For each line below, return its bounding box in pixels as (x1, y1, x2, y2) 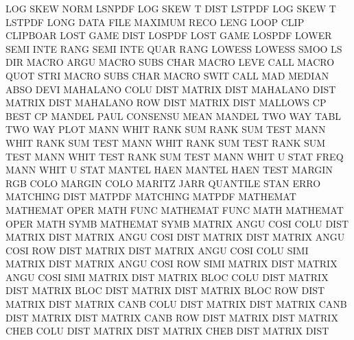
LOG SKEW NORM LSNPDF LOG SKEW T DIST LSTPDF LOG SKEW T (5, 1, 336, 15)
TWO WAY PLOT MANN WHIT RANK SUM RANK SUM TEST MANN (5, 122, 326, 136)
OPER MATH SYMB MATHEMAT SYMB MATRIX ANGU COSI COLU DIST (5, 216, 349, 230)
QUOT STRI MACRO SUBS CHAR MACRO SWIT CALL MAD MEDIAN (5, 68, 329, 82)
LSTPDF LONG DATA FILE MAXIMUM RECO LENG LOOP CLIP (5, 14, 305, 29)
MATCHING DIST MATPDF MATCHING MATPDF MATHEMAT (5, 189, 296, 204)
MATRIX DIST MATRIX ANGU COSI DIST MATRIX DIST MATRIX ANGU (5, 230, 345, 244)
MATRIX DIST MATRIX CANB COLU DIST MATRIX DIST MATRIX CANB (5, 297, 347, 311)
